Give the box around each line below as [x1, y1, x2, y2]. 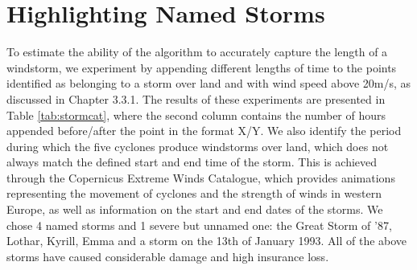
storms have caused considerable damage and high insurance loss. [6, 247, 329, 264]
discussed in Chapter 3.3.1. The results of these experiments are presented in [6, 90, 386, 107]
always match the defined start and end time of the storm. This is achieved [6, 153, 378, 170]
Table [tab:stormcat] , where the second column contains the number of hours [6, 106, 386, 123]
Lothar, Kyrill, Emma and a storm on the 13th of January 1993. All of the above [6, 232, 407, 249]
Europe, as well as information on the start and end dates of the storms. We [6, 201, 383, 218]
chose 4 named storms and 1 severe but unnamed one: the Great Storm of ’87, [6, 216, 392, 233]
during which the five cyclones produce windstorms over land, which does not [6, 137, 389, 154]
